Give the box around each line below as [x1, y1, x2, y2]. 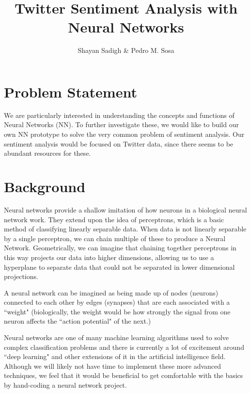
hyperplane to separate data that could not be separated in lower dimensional [4, 262, 235, 272]
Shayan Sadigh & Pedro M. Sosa [78, 45, 174, 55]
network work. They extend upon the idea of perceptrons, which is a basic [4, 214, 224, 224]
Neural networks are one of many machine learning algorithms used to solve [4, 332, 229, 343]
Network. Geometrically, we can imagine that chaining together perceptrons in [4, 243, 236, 253]
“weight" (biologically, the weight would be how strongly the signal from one [4, 306, 231, 316]
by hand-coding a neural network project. [4, 380, 127, 390]
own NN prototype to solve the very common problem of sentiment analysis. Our [4, 129, 245, 139]
